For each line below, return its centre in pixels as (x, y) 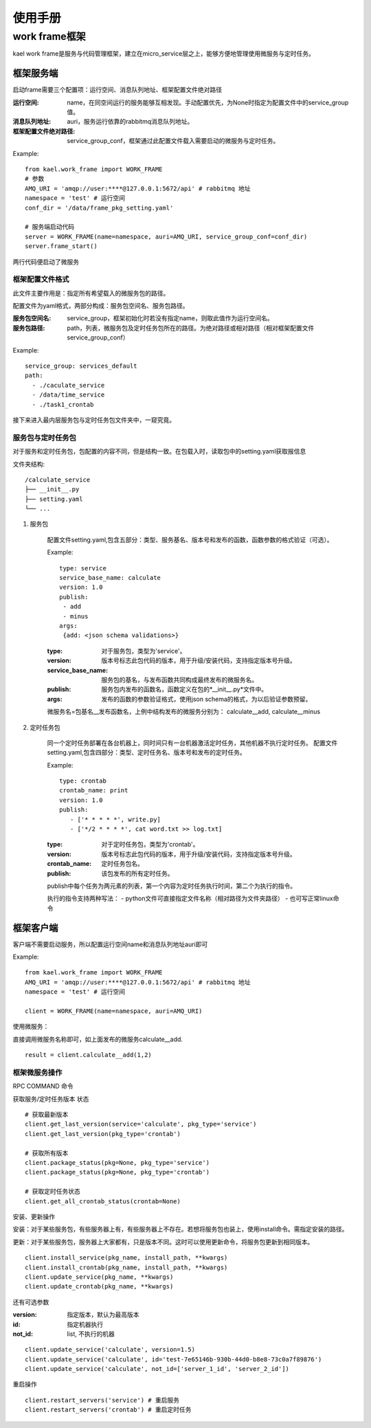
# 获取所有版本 (47, 1153)
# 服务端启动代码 (50, 227)
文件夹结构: (29, 464)
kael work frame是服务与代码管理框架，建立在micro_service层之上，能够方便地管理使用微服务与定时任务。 (164, 54)
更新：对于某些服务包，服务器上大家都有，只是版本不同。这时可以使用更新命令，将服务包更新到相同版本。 (163, 1242)
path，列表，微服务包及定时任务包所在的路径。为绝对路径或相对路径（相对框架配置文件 (191, 328)
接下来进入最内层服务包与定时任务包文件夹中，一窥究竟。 (94, 420)
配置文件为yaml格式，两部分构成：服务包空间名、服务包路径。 (101, 306)
